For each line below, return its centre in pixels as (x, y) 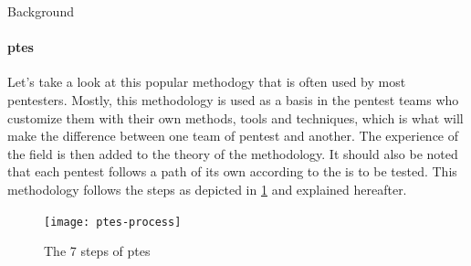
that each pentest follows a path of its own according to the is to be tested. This (232, 171)
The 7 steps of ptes (97, 251)
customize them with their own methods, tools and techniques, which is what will (235, 117)
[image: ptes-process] (113, 222)
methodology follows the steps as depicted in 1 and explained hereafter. (207, 189)
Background (41, 11)
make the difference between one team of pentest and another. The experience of (233, 136)
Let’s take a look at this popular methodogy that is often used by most (207, 82)
